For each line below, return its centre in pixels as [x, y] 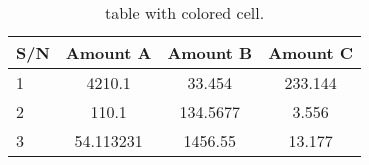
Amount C [311, 52]
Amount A [108, 52]
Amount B [210, 52]
